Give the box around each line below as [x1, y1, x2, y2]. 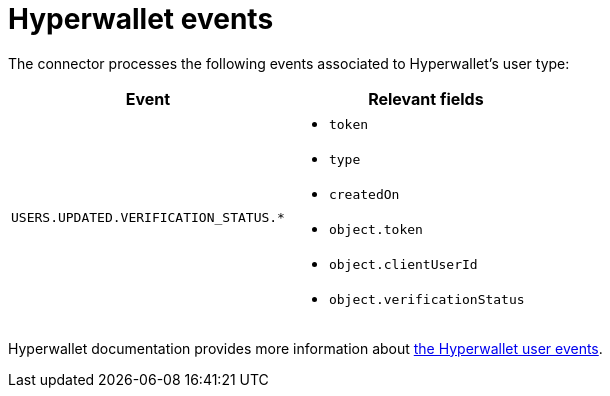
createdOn [328, 186, 400, 202]
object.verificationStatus [328, 291, 525, 307]
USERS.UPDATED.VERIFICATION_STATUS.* [11, 210, 285, 226]
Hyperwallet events [8, 2, 274, 36]
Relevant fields [368, 88, 484, 109]
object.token [328, 221, 423, 237]
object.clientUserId [328, 256, 478, 272]
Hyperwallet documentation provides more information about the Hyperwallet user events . [8, 339, 603, 357]
